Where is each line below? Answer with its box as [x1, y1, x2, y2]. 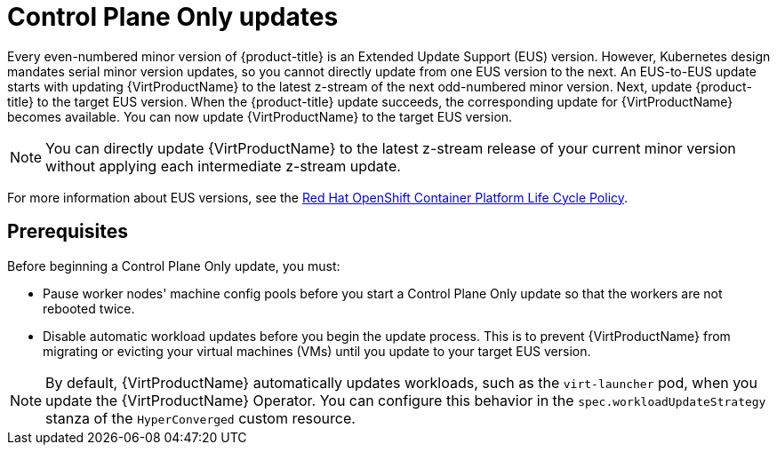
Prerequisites [7, 220, 128, 243]
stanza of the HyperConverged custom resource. [45, 408, 356, 427]
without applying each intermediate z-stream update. [45, 156, 401, 175]
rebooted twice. [43, 300, 135, 316]
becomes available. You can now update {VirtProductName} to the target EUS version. [7, 108, 513, 124]
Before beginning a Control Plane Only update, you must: [7, 258, 340, 274]
